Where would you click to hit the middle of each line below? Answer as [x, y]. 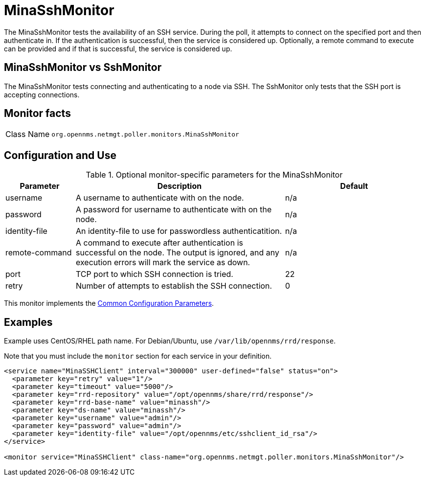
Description [179, 186]
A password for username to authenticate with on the [174, 210]
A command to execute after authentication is [159, 243]
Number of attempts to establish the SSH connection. [174, 286]
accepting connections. [42, 94]
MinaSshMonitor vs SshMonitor [83, 68]
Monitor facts [37, 114]
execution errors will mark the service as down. [163, 263]
